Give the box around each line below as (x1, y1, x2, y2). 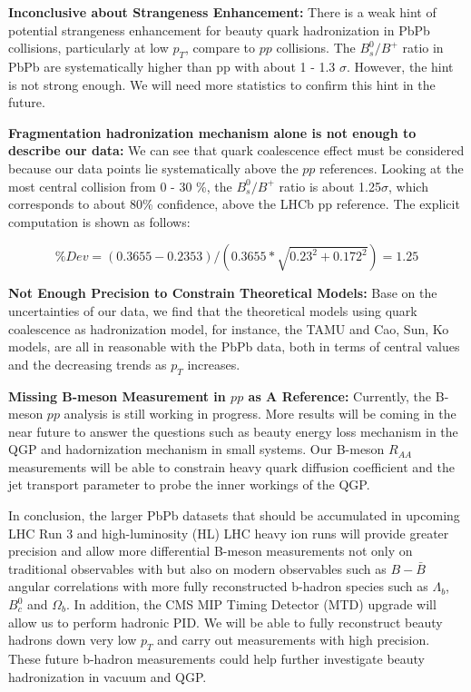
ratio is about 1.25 (279, 176, 381, 195)
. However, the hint (347, 56, 454, 75)
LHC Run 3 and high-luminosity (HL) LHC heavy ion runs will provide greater (8, 523, 449, 542)
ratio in (402, 38, 444, 57)
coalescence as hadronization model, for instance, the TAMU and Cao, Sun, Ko (8, 319, 449, 338)
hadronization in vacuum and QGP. (8, 667, 207, 686)
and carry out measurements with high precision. (157, 630, 430, 649)
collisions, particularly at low (8, 38, 169, 57)
